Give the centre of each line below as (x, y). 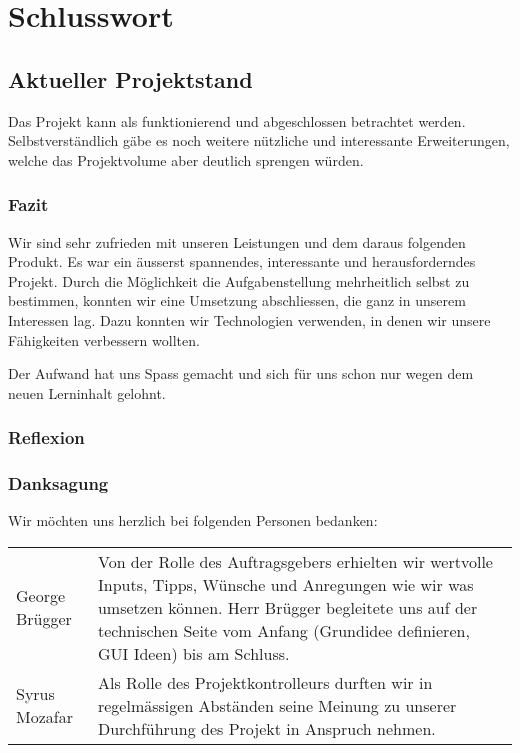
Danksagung (58, 483)
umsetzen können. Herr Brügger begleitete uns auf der (287, 607)
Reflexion (46, 437)
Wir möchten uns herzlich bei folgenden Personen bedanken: (193, 520)
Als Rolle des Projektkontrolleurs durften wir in (265, 682)
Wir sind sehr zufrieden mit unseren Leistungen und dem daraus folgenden (237, 241)
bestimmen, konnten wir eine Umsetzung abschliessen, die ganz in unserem (237, 300)
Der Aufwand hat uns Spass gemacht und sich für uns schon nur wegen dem (241, 373)
